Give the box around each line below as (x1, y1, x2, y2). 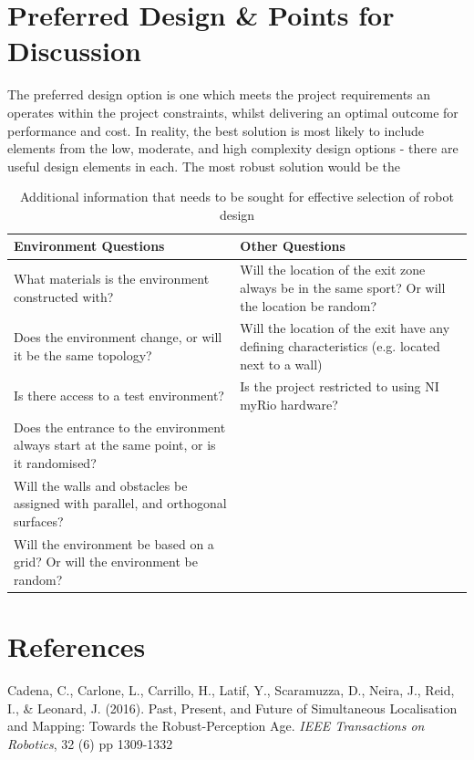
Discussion (7, 32, 141, 69)
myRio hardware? (240, 394, 338, 413)
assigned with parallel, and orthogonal (14, 494, 227, 513)
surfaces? (14, 512, 64, 531)
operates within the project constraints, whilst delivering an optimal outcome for (7, 102, 459, 121)
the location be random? (240, 296, 377, 315)
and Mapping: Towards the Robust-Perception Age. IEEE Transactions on (7, 716, 425, 735)
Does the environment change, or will (14, 328, 222, 347)
